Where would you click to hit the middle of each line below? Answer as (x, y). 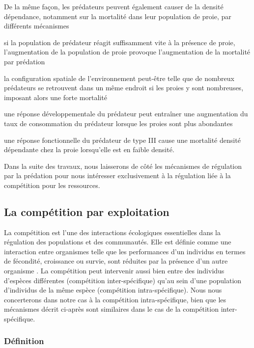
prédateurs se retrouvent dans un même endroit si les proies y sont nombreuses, (124, 88)
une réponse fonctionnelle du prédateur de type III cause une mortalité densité (122, 140)
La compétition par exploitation (87, 211)
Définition (24, 340)
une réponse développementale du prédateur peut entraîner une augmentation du (126, 114)
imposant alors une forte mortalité (56, 97)
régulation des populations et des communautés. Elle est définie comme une (118, 242)
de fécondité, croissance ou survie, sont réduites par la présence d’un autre (116, 261)
